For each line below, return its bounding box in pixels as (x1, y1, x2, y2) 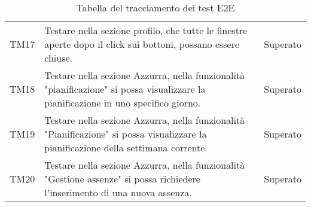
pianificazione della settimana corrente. (44, 141, 208, 154)
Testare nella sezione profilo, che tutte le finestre (44, 23, 248, 37)
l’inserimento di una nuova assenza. (44, 185, 192, 199)
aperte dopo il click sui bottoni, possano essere (44, 37, 240, 51)
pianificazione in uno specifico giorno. (44, 96, 201, 109)
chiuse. (44, 51, 72, 65)
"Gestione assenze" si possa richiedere (44, 172, 200, 185)
